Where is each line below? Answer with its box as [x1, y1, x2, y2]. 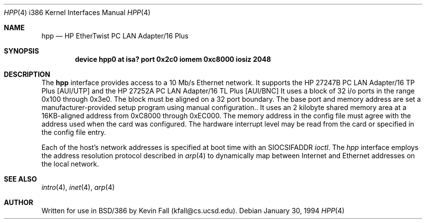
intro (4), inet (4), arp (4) [41, 183, 115, 191]
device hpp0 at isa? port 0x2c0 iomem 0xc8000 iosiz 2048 [75, 55, 271, 63]
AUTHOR [4, 198, 34, 206]
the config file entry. [41, 128, 106, 136]
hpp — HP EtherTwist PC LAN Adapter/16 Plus [41, 32, 189, 40]
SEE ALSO [4, 175, 37, 183]
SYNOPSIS [4, 47, 39, 55]
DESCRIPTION [4, 70, 51, 78]
